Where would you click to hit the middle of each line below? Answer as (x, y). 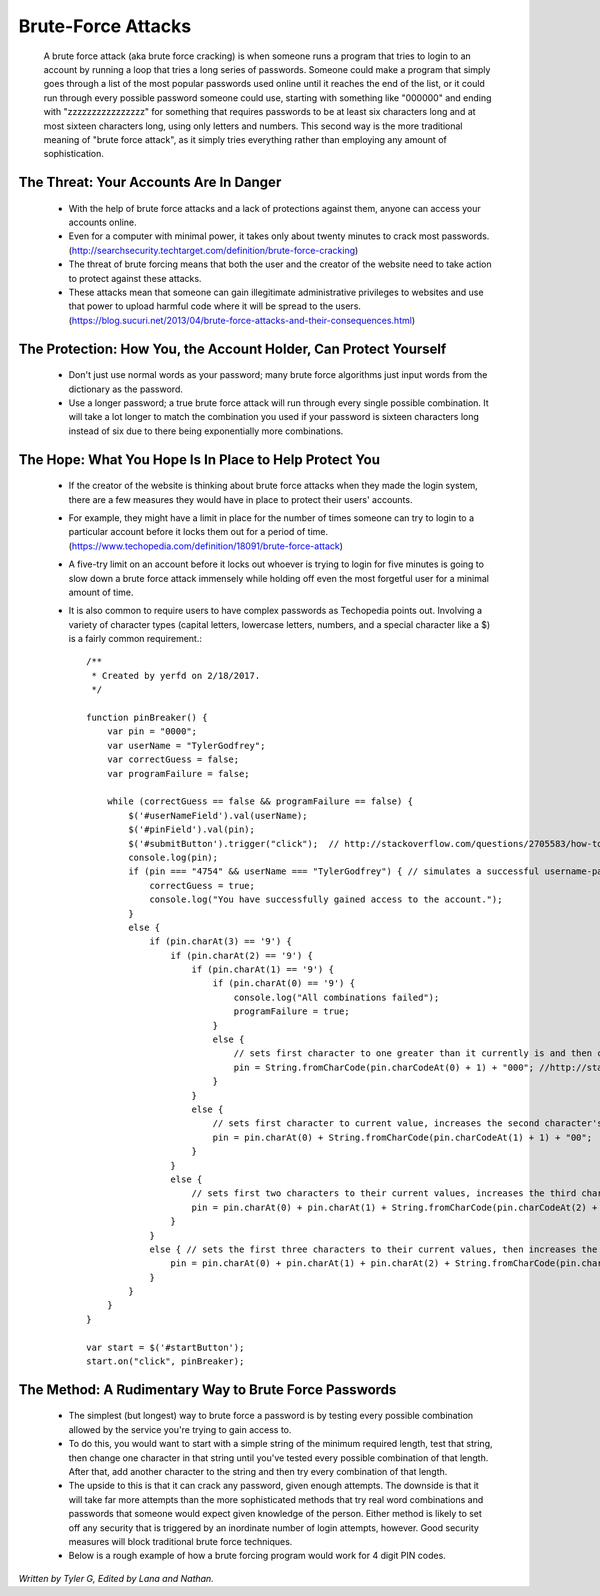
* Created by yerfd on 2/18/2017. (176, 675)
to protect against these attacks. (135, 278)
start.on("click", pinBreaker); (165, 1361)
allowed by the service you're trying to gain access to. (180, 1429)
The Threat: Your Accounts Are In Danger (150, 182)
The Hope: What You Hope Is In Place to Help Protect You (199, 459)
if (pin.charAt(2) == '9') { (242, 955)
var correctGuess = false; (173, 759)
